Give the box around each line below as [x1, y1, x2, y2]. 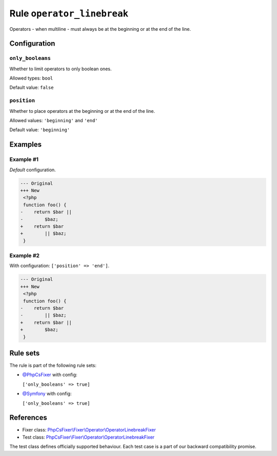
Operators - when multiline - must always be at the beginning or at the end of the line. [9, 26, 191, 32]
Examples [9, 140, 42, 149]
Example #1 [9, 156, 38, 163]
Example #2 [9, 252, 40, 259]
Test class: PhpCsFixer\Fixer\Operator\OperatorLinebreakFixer [22, 434, 155, 440]
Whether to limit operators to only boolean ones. [9, 66, 112, 72]
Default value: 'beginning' [9, 127, 70, 133]
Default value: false [9, 85, 54, 91]
